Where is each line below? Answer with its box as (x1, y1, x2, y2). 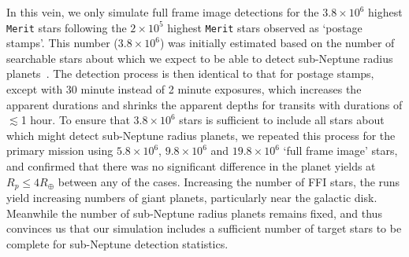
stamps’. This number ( (6, 35, 118, 51)
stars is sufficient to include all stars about (179, 112, 385, 128)
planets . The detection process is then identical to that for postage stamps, (6, 65, 374, 82)
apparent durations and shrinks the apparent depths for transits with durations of (6, 96, 403, 112)
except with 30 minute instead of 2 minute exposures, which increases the (6, 81, 362, 97)
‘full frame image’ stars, (283, 142, 398, 159)
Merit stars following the (6, 19, 127, 35)
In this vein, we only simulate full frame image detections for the (6, 4, 319, 20)
